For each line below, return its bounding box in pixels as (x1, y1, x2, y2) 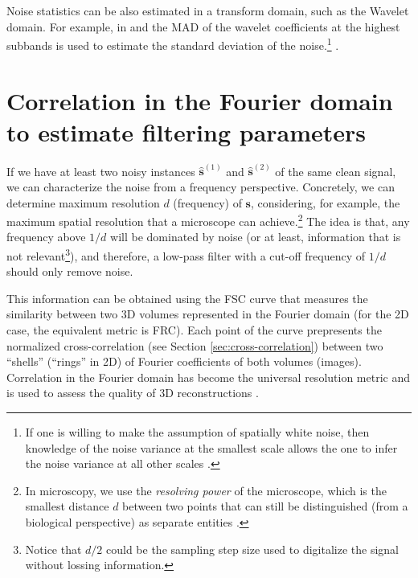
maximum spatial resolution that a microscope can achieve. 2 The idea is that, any (6, 211, 410, 229)
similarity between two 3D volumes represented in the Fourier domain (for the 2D (6, 305, 409, 322)
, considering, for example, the (250, 194, 400, 211)
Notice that (25, 540, 82, 557)
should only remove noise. (6, 263, 133, 280)
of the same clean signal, (275, 162, 396, 179)
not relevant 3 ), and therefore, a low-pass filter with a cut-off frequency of (6, 245, 366, 264)
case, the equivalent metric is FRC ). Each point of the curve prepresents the (6, 322, 382, 338)
